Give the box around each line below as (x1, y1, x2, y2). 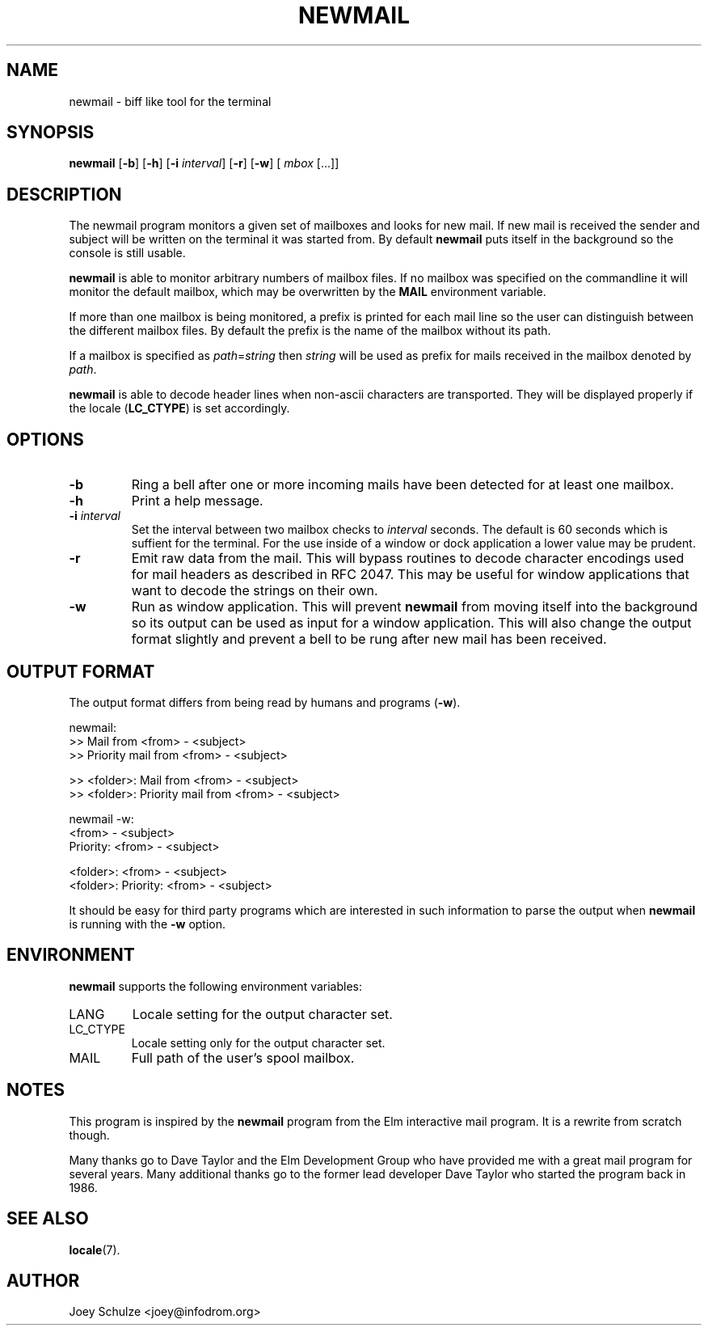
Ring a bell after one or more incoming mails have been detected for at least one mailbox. (131, 476, 674, 493)
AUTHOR (6, 1270, 80, 1291)
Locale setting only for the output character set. (131, 1035, 386, 1050)
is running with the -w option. (69, 916, 226, 931)
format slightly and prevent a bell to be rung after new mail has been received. (131, 631, 607, 648)
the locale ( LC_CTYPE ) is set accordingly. (69, 401, 290, 416)
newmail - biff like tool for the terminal (69, 94, 272, 108)
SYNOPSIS (6, 122, 95, 143)
